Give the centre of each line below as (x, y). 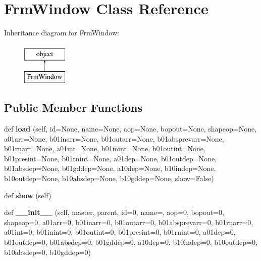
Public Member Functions (73, 107)
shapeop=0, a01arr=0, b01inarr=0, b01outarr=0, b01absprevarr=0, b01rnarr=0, (129, 222)
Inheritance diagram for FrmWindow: (62, 33)
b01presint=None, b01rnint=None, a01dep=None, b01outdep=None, (111, 158)
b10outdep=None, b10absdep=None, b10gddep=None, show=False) (109, 178)
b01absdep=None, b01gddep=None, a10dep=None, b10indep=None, (110, 168)
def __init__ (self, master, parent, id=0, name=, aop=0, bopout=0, (114, 212)
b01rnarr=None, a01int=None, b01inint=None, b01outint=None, (105, 148)
